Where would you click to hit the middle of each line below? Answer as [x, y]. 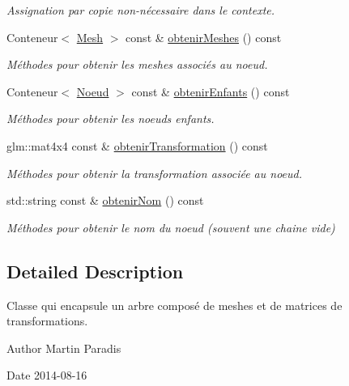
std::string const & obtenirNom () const [105, 200]
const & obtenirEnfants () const [211, 91]
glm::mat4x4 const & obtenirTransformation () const [137, 145]
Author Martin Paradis [64, 348]
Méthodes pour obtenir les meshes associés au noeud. [137, 64]
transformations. [47, 321]
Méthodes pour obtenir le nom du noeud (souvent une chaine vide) [171, 227]
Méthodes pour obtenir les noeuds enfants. [111, 119]
